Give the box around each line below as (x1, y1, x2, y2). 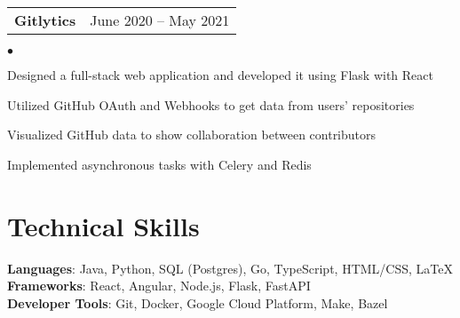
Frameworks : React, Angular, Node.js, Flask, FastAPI (7, 276, 311, 295)
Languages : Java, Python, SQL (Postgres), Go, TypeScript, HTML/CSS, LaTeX (7, 258, 453, 277)
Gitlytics (14, 10, 76, 30)
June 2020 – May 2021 (90, 10, 230, 30)
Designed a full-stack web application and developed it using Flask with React (7, 66, 434, 83)
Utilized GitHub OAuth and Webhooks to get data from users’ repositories (7, 95, 415, 114)
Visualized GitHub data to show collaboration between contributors (7, 125, 377, 144)
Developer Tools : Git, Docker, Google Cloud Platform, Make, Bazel (7, 293, 388, 312)
